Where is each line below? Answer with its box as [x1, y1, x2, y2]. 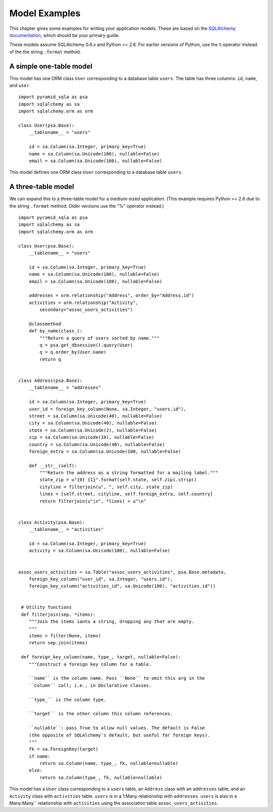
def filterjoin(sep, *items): [21, 611, 96, 617]
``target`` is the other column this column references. [28, 711, 173, 717]
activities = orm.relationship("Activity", [28, 299, 139, 305]
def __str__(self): [28, 462, 77, 469]
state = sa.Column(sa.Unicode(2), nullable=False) [28, 427, 157, 433]
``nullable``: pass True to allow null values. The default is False [28, 725, 205, 731]
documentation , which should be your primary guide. [9, 32, 120, 38]
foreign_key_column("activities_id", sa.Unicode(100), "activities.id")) [28, 583, 216, 589]
